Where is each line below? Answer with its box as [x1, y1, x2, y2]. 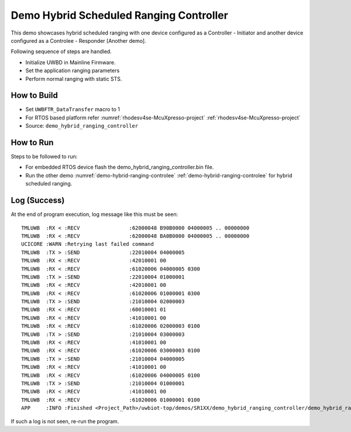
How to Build [11, 91, 58, 101]
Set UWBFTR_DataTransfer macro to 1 [25, 106, 120, 113]
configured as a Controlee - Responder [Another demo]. [11, 37, 146, 44]
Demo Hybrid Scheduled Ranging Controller [11, 9, 228, 22]
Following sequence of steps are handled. [11, 48, 112, 55]
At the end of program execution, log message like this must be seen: [11, 211, 178, 218]
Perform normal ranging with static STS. [25, 75, 122, 82]
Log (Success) [11, 196, 65, 205]
